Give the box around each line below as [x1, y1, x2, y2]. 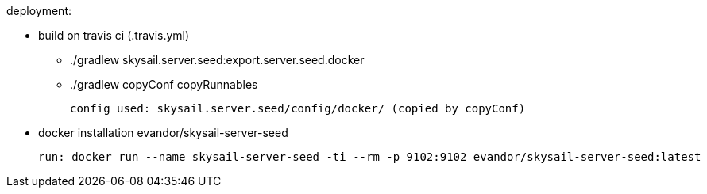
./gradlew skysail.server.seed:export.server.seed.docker [70, 53, 365, 67]
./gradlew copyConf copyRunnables [70, 78, 258, 91]
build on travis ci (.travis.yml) [38, 29, 190, 42]
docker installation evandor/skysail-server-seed [38, 126, 288, 139]
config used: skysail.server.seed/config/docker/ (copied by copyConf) [70, 102, 526, 115]
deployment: [6, 4, 71, 17]
